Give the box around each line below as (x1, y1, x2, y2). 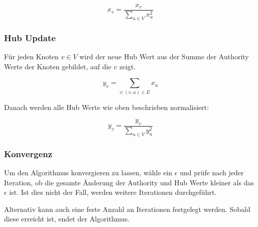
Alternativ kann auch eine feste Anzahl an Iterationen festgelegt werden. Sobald (4, 203, 250, 214)
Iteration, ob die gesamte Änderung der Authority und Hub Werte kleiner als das (4, 177, 254, 187)
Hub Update (4, 31, 56, 44)
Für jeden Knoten (4, 51, 59, 62)
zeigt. (119, 61, 136, 71)
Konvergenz (4, 147, 53, 160)
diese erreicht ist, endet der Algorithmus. (4, 213, 130, 224)
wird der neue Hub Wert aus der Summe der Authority (79, 51, 249, 62)
